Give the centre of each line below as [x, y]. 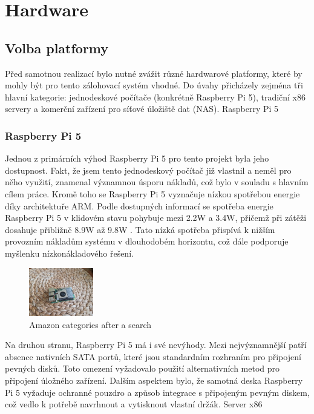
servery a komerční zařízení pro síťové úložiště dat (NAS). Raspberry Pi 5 [142, 109]
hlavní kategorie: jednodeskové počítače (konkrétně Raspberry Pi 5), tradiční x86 [155, 97]
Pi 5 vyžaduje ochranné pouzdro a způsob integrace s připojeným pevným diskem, [157, 392]
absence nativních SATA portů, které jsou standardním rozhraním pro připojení [153, 356]
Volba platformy [57, 48]
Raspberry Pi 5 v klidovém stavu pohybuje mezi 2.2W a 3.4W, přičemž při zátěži [156, 218]
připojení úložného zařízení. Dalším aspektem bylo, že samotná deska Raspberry [154, 380]
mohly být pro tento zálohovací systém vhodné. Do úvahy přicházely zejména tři [154, 85]
